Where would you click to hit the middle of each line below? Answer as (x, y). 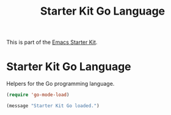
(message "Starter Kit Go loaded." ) (53, 106)
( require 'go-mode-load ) (38, 95)
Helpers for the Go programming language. (60, 84)
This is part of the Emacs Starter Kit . (52, 42)
